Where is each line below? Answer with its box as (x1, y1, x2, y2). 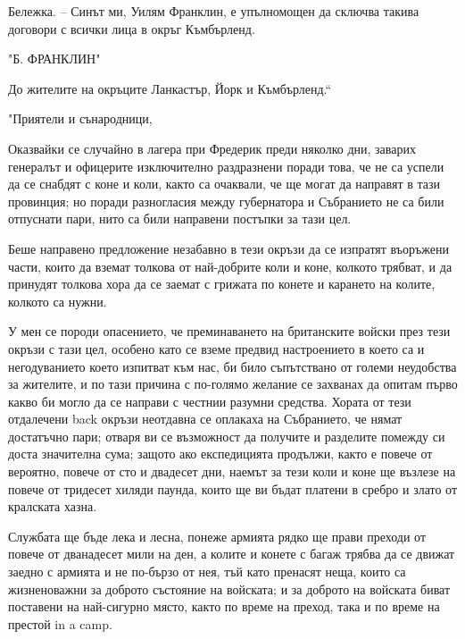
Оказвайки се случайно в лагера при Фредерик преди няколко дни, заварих (8, 139, 416, 157)
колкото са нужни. (8, 291, 107, 310)
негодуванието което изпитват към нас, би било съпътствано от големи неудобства (8, 357, 457, 375)
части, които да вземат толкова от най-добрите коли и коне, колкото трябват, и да (8, 256, 453, 275)
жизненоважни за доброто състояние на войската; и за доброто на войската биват (8, 579, 451, 598)
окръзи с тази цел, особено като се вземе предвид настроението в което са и (8, 339, 425, 357)
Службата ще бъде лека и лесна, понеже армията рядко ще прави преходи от (8, 526, 427, 545)
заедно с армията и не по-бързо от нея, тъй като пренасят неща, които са (8, 562, 406, 581)
